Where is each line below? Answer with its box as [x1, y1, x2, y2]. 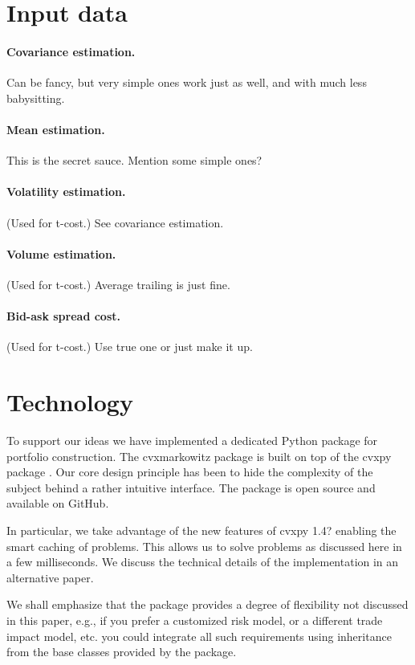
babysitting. [6, 89, 65, 106]
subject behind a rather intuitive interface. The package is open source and [6, 479, 376, 496]
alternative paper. [6, 569, 94, 585]
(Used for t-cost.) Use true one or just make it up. [6, 338, 253, 355]
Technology [6, 386, 133, 418]
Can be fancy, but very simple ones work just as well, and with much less [6, 74, 367, 91]
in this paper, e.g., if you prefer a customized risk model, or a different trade [6, 611, 383, 628]
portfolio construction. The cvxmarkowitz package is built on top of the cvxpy [6, 447, 392, 464]
